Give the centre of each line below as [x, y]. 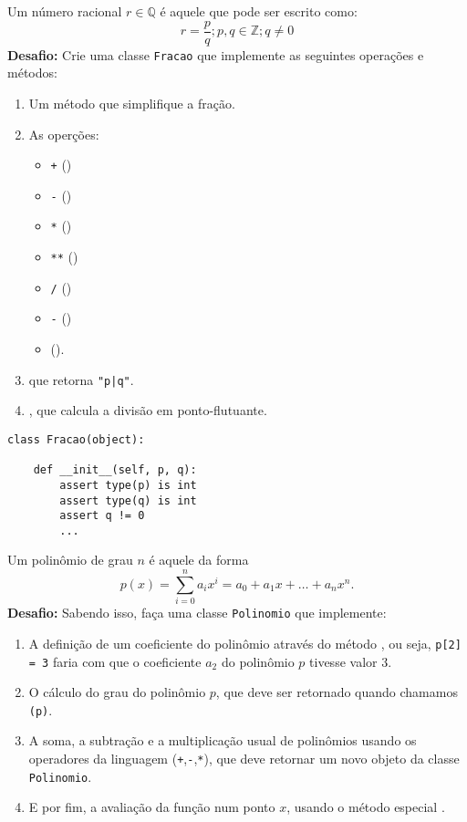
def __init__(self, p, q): [115, 470]
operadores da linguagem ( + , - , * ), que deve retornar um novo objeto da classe [244, 758]
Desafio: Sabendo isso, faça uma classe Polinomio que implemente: [197, 613]
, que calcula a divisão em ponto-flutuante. [148, 410]
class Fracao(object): [76, 439]
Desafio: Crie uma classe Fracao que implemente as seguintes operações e [216, 54]
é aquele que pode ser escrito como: [259, 11]
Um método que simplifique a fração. [132, 103]
